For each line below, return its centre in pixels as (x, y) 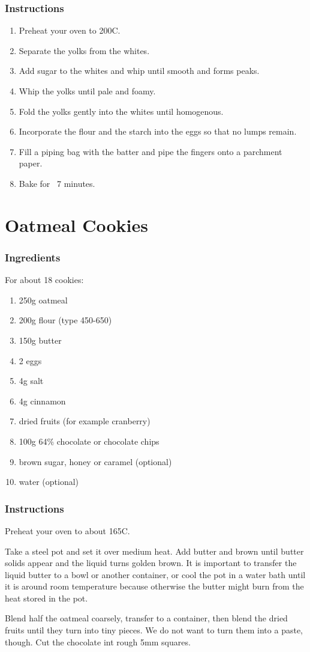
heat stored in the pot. (46, 598)
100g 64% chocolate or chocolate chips (89, 441)
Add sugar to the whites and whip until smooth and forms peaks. (139, 71)
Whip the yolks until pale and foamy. (87, 91)
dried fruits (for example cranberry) (85, 421)
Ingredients (33, 257)
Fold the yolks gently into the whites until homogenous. (121, 111)
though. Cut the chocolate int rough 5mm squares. (98, 641)
